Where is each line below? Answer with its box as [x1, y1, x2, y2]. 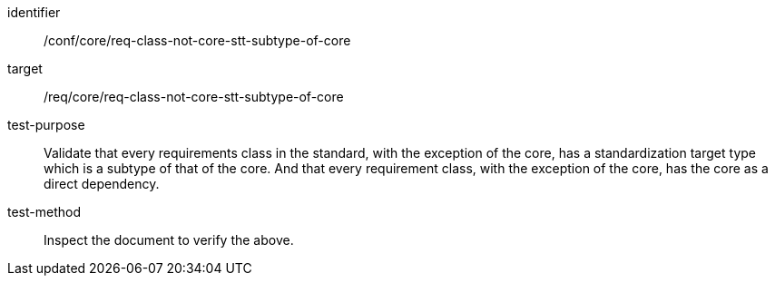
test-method [7, 204, 81, 220]
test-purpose [7, 117, 85, 132]
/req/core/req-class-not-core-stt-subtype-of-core [44, 89, 344, 104]
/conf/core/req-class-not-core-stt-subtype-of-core [44, 33, 351, 48]
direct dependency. [44, 176, 160, 191]
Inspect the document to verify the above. [44, 232, 294, 248]
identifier [7, 5, 61, 20]
